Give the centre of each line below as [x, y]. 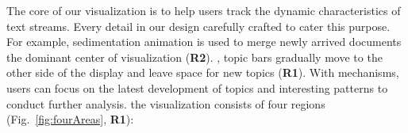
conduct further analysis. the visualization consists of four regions [166, 103]
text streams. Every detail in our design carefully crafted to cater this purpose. [198, 26]
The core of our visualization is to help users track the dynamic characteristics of [204, 10]
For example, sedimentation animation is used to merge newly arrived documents [204, 42]
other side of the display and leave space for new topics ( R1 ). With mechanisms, [203, 72]
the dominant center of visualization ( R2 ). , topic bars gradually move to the [194, 57]
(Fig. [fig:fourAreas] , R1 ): [70, 119]
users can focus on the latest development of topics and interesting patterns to [197, 87]
